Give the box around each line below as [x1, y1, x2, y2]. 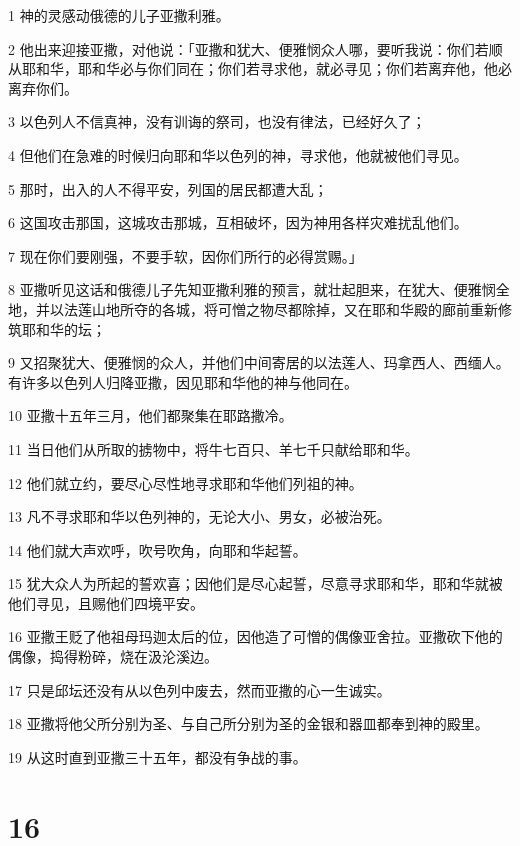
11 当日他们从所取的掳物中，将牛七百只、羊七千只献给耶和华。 [8, 438, 419, 459]
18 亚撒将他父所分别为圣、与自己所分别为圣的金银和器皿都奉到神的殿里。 [8, 713, 489, 734]
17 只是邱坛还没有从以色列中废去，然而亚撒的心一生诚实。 [8, 679, 391, 700]
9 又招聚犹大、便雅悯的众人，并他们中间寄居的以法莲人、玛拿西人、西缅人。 [8, 352, 510, 373]
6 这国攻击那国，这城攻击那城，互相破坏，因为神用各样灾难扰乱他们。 [8, 212, 468, 233]
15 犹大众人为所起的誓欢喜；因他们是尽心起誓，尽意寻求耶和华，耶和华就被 [8, 573, 503, 594]
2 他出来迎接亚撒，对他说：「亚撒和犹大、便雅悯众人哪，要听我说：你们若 [8, 38, 489, 59]
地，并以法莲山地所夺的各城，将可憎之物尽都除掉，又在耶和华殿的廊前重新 [8, 298, 498, 319]
